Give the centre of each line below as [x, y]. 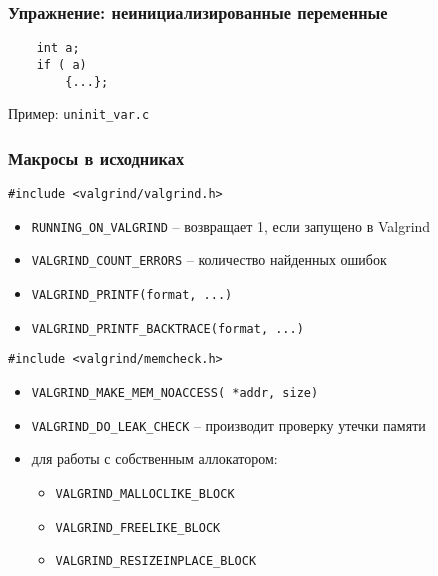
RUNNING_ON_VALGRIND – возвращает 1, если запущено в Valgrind [231, 225]
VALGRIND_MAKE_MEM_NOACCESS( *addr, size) [175, 393]
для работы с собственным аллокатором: [154, 458]
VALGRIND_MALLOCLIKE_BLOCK [145, 493]
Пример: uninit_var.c [79, 113]
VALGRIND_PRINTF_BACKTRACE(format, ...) [167, 328]
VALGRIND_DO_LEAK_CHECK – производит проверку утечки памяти [228, 424]
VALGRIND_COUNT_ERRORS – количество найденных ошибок [209, 259]
